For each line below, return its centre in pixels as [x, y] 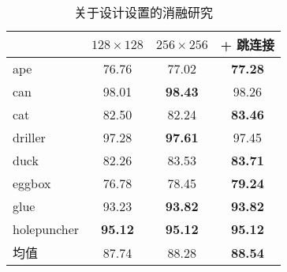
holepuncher [46, 229]
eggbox [32, 183]
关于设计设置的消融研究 [144, 12]
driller [29, 137]
